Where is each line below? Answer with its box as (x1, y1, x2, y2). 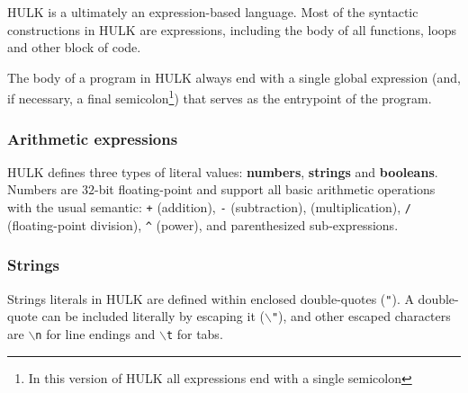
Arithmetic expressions (7, 127, 178, 149)
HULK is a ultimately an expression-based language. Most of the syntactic (7, 3, 418, 21)
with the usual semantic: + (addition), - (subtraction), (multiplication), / (7, 198, 411, 217)
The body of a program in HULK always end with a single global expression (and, (7, 67, 461, 86)
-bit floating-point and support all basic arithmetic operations (94, 180, 436, 199)
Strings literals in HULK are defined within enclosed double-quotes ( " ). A (7, 289, 414, 308)
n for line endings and (35, 324, 156, 343)
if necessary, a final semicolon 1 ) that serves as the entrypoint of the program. (7, 86, 432, 108)
